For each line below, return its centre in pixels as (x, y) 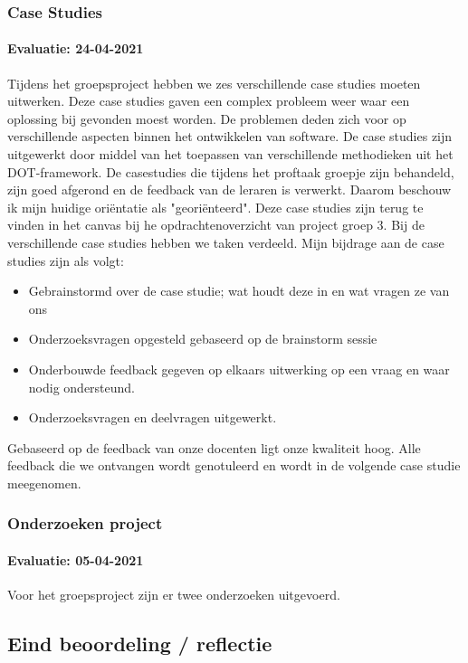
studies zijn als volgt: (66, 260)
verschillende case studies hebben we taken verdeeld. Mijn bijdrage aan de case (226, 242)
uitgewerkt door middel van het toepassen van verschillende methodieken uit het (230, 154)
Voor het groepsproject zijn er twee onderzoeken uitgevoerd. (174, 595)
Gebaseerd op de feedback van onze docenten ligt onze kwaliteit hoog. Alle (214, 447)
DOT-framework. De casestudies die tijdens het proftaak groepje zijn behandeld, (231, 171)
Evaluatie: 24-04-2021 (76, 48)
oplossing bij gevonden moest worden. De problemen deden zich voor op (207, 118)
